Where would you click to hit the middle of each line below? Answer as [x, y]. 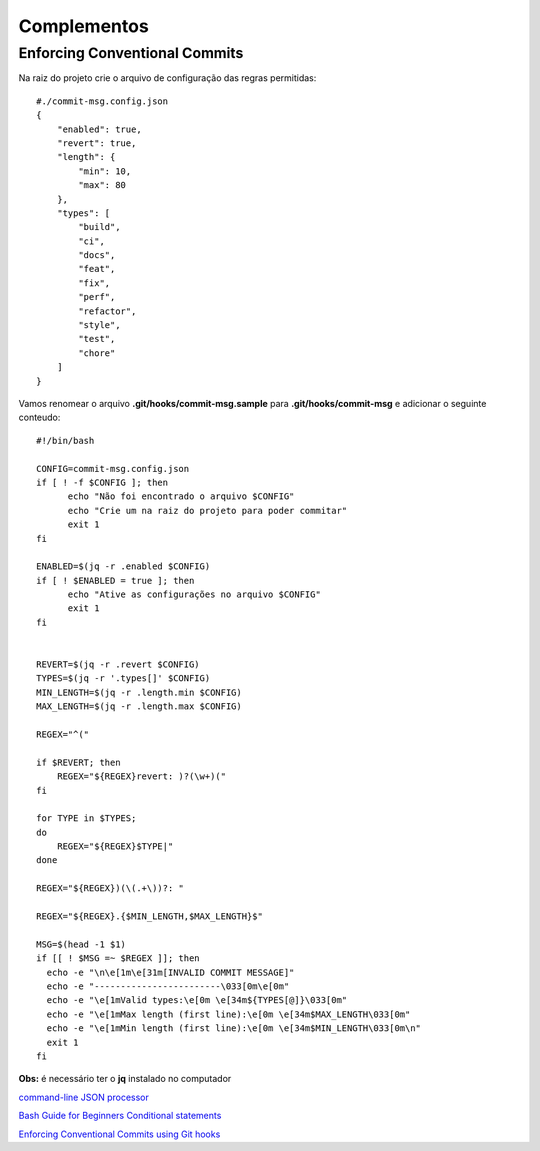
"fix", [94, 283]
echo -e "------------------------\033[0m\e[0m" [168, 986]
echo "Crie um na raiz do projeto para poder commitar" [207, 510]
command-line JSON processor [83, 1097]
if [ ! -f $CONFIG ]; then [102, 482]
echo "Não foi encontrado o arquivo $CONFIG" [181, 496]
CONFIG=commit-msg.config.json [113, 468]
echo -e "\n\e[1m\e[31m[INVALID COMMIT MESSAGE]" [170, 972]
